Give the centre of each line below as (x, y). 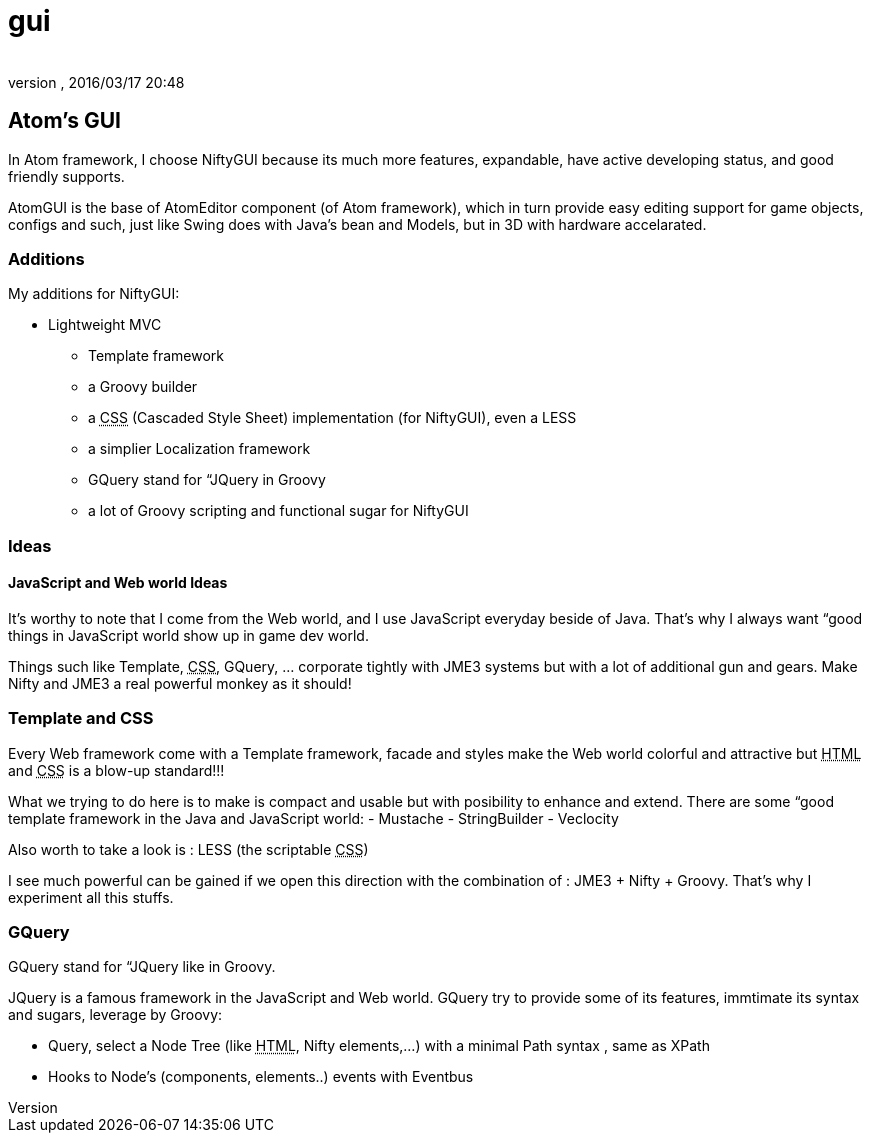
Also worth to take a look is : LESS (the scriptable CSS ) (188, 849)
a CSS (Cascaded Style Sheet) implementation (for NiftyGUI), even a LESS (332, 418)
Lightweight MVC (105, 325)
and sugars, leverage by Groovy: (115, 1015)
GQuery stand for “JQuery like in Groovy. (142, 967)
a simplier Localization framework (199, 449)
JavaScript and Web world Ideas (118, 583)
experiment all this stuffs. (91, 897)
